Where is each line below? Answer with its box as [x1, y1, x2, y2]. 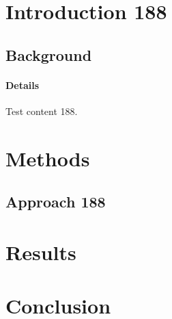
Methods [5, 144, 90, 172]
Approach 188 [5, 191, 106, 212]
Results [5, 238, 76, 266]
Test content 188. [5, 103, 78, 118]
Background [5, 44, 92, 65]
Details [5, 77, 40, 92]
